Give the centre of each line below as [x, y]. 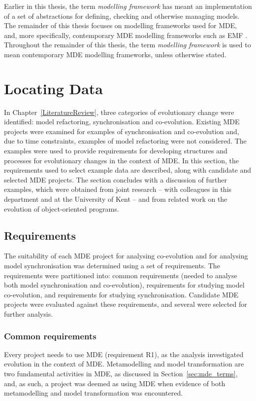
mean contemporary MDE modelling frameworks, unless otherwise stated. [115, 54]
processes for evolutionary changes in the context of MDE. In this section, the [121, 160]
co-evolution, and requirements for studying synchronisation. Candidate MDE [121, 294]
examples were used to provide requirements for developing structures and [116, 151]
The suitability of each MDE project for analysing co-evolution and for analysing [126, 256]
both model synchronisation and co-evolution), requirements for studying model [124, 285]
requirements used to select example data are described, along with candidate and [128, 170]
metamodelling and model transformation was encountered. [94, 393]
